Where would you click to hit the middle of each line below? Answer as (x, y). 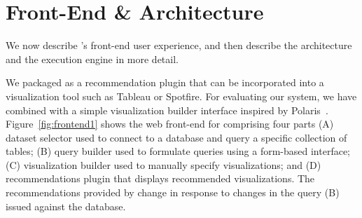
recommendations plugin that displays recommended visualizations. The (160, 178)
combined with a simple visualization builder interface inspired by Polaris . (167, 110)
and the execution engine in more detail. (92, 59)
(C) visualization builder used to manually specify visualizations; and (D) (163, 164)
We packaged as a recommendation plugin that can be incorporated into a (165, 82)
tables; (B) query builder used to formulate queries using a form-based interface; (178, 151)
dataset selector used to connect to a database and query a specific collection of (176, 137)
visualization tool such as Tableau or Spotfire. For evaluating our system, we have (181, 96)
